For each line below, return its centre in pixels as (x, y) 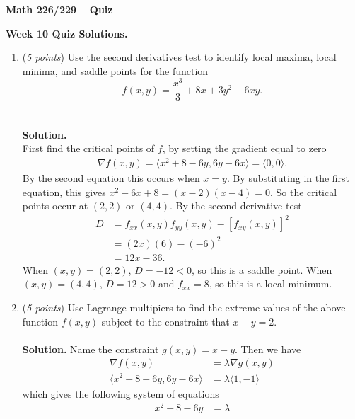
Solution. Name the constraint (91, 349)
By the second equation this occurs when (111, 178)
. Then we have (268, 349)
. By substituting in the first (288, 178)
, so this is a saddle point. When (262, 269)
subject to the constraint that (165, 321)
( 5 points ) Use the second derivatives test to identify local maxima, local (179, 57)
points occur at (55, 206)
